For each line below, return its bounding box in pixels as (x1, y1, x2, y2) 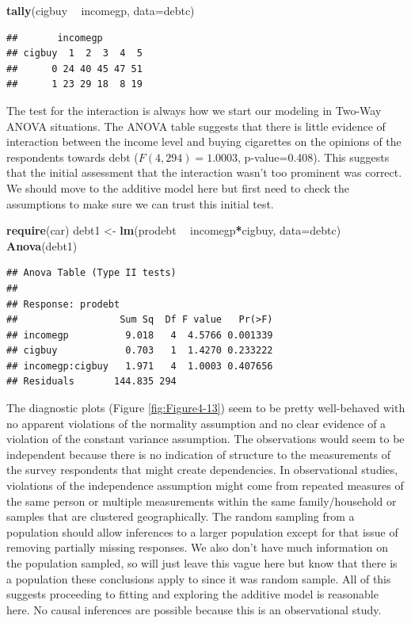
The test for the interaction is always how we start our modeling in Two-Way (6, 101, 382, 118)
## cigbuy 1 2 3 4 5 (6, 48, 143, 59)
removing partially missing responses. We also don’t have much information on (6, 539, 389, 556)
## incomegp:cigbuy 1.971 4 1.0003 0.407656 (6, 360, 273, 372)
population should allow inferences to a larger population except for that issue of (6, 523, 398, 540)
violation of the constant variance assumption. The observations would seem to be (6, 430, 405, 447)
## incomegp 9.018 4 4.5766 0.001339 (6, 329, 273, 341)
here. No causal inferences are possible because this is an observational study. (6, 601, 382, 617)
